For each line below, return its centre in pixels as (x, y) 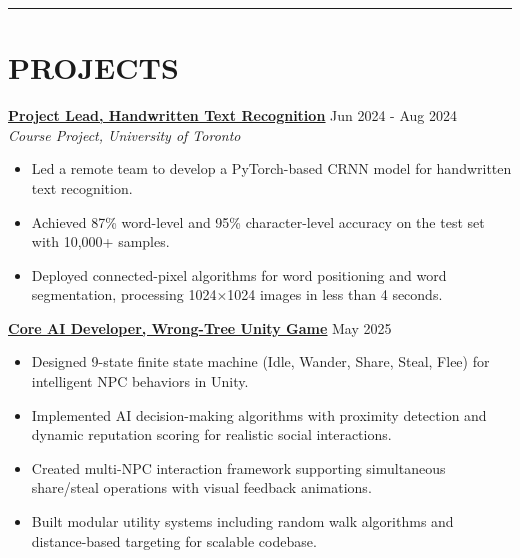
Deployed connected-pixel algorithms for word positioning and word (239, 274)
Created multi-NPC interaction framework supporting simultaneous (238, 467)
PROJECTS (93, 67)
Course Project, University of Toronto (124, 134)
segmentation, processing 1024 (124, 294)
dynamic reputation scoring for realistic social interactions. (211, 434)
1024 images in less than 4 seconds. (335, 294)
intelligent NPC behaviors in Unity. (140, 381)
